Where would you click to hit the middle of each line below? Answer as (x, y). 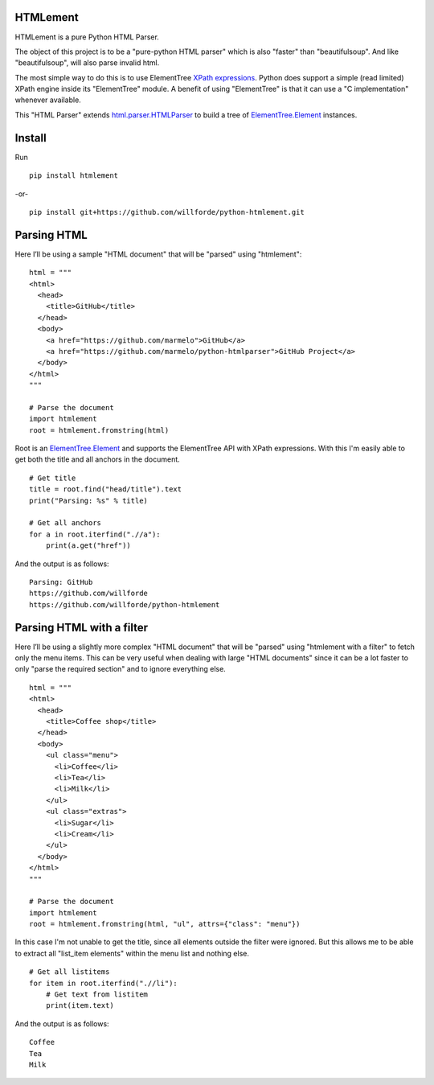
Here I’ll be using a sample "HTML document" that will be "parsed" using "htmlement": (158, 254)
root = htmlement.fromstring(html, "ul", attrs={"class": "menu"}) (165, 924)
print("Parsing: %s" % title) (89, 500)
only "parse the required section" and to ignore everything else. (121, 669)
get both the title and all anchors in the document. (97, 459)
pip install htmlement (74, 176)
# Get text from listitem (97, 995)
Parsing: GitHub (61, 582)
